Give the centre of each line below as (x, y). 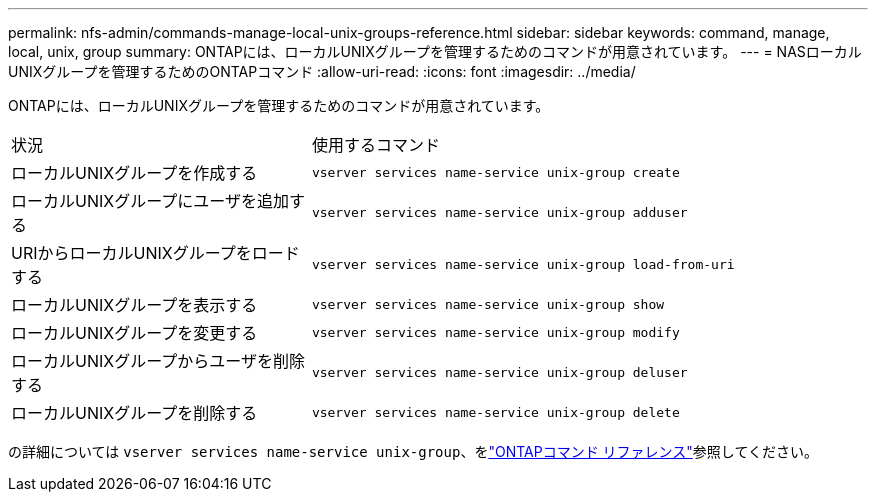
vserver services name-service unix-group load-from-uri (523, 264)
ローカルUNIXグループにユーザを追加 (150, 201)
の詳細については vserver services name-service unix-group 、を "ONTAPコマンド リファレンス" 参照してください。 (413, 451)
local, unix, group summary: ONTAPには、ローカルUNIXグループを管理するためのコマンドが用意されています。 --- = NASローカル (435, 51)
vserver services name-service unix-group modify (495, 332)
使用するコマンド (375, 145)
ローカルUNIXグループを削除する (134, 413)
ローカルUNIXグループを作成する (134, 173)
